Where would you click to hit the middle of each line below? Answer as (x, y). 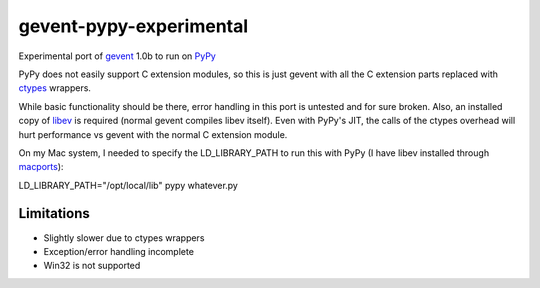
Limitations (54, 213)
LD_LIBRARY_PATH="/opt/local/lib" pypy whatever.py (128, 185)
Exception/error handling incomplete (119, 251)
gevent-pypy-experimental (133, 26)
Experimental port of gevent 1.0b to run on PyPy (117, 56)
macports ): (41, 167)
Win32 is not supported (92, 266)
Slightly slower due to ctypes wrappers (124, 237)
